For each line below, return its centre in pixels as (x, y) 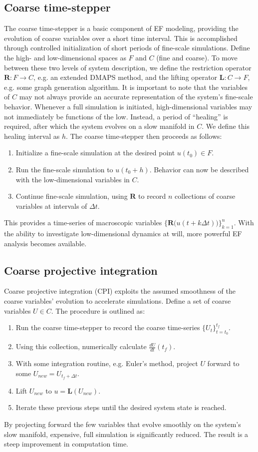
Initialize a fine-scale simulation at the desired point (95, 153)
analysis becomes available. (45, 243)
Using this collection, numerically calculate (81, 346)
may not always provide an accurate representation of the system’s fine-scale (136, 97)
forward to (223, 363)
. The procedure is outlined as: (98, 310)
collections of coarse (205, 196)
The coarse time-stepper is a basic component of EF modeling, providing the (121, 28)
